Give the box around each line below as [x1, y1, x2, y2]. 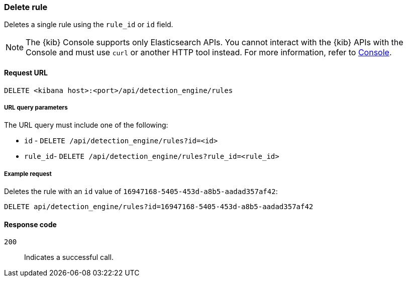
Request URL [4, 68, 48, 77]
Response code [4, 220, 57, 229]
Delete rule [4, 2, 48, 12]
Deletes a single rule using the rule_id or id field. [4, 20, 173, 29]
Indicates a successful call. [24, 253, 114, 262]
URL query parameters [4, 104, 68, 111]
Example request [4, 170, 52, 177]
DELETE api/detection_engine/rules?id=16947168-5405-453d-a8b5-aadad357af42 [4, 203, 314, 211]
